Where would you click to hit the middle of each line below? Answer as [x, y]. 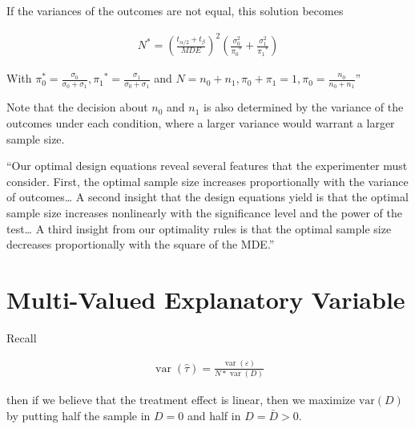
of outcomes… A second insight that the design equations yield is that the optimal [207, 197]
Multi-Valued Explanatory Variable [206, 299]
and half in [214, 415]
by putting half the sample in [79, 415]
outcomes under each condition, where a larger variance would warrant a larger [201, 122]
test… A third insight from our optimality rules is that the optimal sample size [199, 228]
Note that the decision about [77, 107]
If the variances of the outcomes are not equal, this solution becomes [175, 10]
